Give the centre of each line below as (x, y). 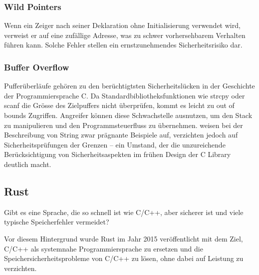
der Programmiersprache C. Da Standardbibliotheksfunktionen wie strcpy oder (125, 95)
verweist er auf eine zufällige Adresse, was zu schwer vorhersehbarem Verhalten (125, 35)
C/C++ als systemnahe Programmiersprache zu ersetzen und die (104, 248)
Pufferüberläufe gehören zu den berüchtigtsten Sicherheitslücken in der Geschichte (129, 86)
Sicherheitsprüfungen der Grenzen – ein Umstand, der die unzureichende (115, 144)
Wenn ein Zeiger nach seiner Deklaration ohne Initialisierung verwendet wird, (122, 25)
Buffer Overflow (37, 67)
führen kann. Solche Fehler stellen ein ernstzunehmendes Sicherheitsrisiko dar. (123, 45)
